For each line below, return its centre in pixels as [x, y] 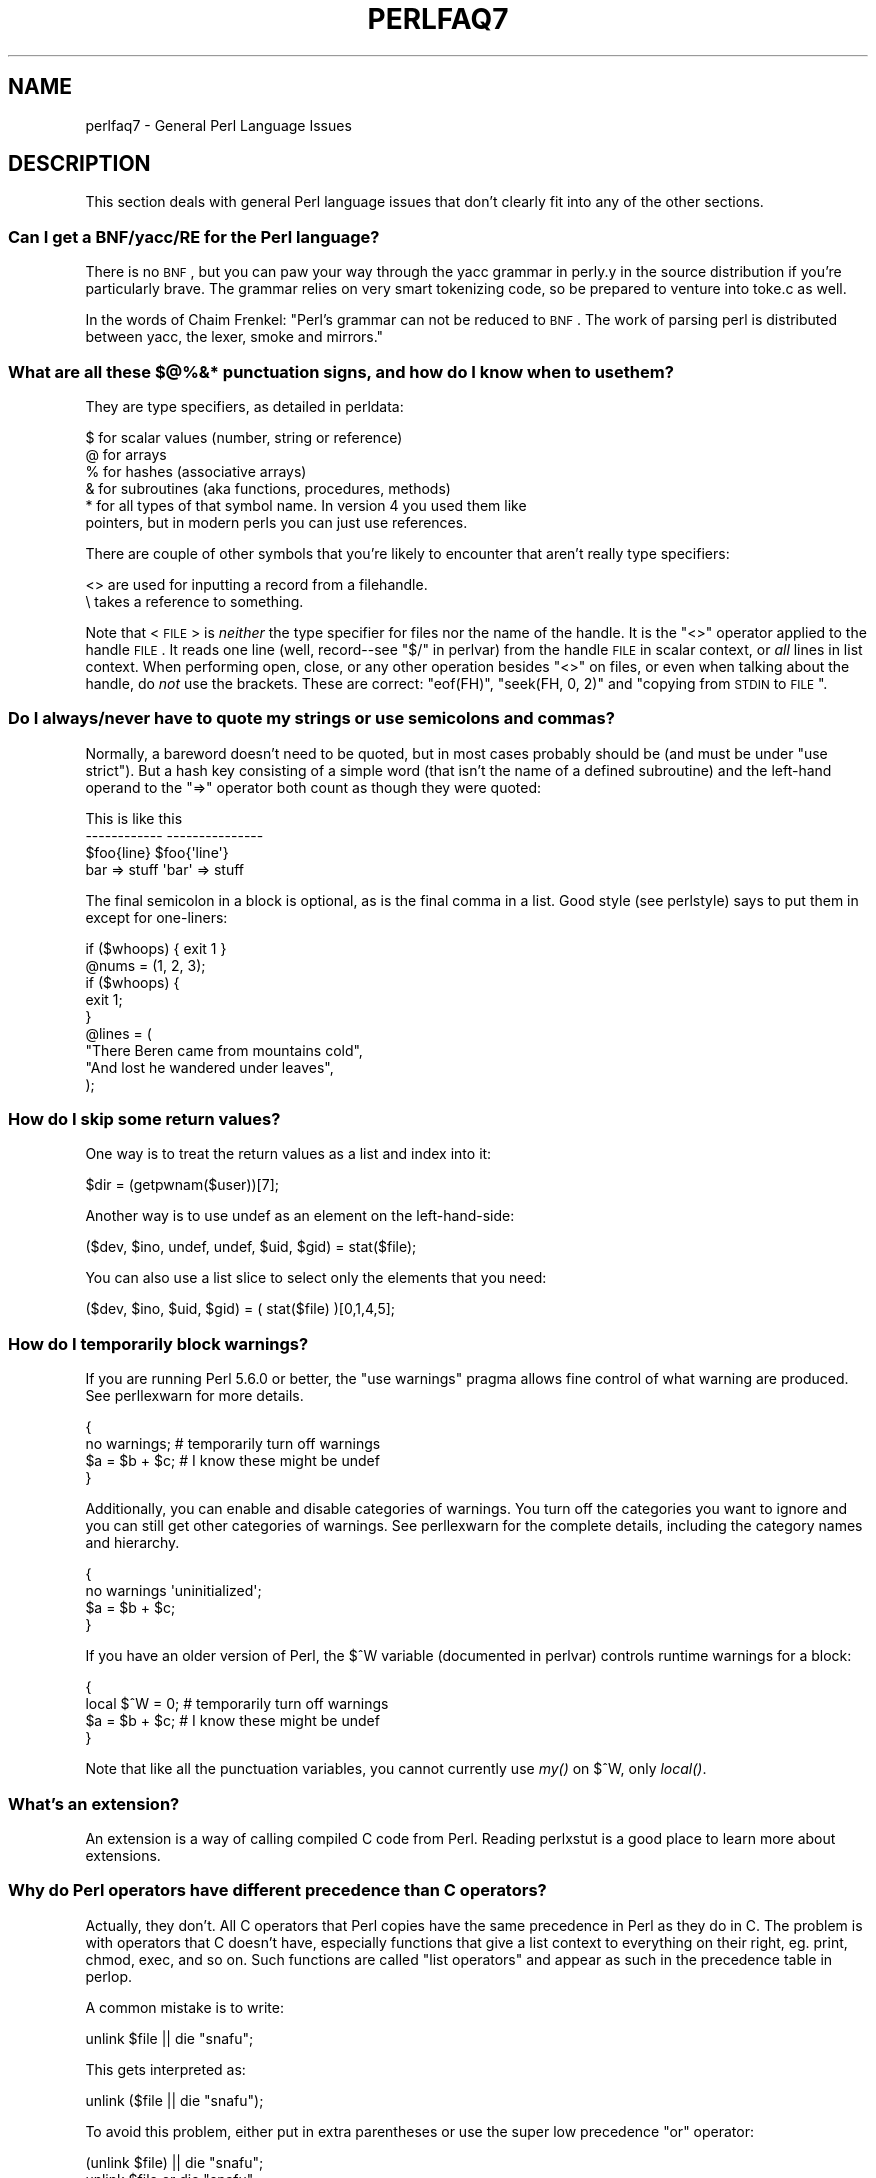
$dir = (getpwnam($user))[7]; [182, 1185]
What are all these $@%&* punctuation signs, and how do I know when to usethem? [341, 371]
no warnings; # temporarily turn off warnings [233, 1444]
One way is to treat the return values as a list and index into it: [288, 1154]
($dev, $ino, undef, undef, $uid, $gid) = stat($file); [251, 1247]
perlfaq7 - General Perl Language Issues [218, 125]
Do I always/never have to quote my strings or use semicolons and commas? [311, 718]
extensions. [123, 1855]
